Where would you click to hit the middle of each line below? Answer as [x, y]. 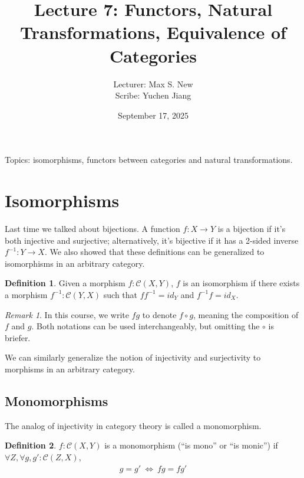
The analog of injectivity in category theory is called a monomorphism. [133, 425]
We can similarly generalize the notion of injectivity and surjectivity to [133, 357]
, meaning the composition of [246, 314]
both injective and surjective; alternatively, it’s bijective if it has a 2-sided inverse [152, 240]
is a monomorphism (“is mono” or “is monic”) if [191, 445]
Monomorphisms [57, 400]
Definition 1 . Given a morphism [65, 283]
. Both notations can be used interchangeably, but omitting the [146, 326]
